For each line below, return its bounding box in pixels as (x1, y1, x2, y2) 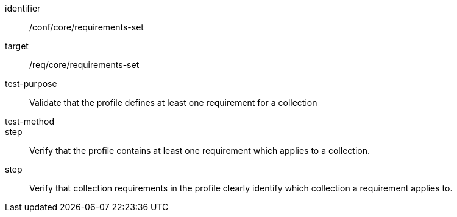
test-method (5, 116, 54, 126)
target (5, 41, 29, 51)
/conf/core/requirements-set (29, 22, 144, 32)
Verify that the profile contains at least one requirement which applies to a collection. (29, 145, 370, 156)
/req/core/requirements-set (29, 60, 140, 70)
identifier (5, 3, 41, 13)
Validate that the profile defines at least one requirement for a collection (29, 97, 317, 108)
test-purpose (5, 78, 57, 89)
